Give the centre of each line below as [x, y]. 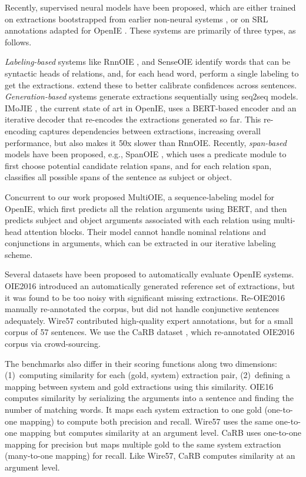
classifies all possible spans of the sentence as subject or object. [119, 177]
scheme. [19, 254]
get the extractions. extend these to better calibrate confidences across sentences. [151, 85]
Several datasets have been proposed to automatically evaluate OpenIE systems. [149, 274]
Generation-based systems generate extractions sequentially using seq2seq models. [152, 96]
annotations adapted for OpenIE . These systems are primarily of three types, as [150, 30]
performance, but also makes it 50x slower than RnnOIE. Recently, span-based [146, 142]
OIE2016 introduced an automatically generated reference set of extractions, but [150, 286]
